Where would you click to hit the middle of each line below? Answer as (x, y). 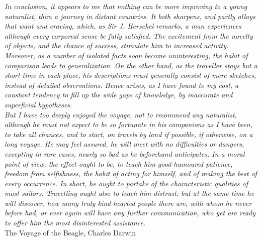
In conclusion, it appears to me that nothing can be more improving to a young (126, 6)
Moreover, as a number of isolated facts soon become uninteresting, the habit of (126, 55)
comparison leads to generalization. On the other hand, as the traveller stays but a (131, 65)
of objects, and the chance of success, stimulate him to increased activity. (117, 45)
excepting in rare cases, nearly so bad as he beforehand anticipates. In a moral (125, 153)
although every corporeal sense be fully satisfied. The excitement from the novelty (129, 35)
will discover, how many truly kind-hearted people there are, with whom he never (128, 203)
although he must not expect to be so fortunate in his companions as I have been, (128, 124)
